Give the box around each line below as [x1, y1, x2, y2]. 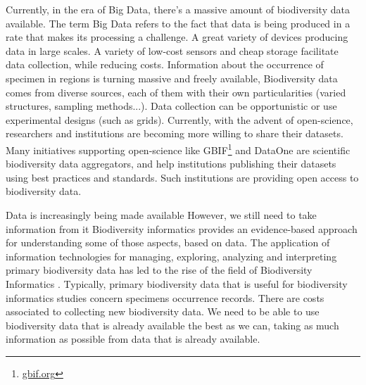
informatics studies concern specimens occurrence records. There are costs [6, 290, 324, 305]
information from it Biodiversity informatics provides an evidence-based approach [6, 221, 358, 236]
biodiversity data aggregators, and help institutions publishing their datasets [6, 156, 336, 171]
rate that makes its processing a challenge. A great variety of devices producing [6, 30, 348, 44]
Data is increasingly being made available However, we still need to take [6, 207, 317, 222]
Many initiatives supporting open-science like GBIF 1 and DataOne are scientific [6, 140, 351, 157]
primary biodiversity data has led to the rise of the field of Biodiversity [6, 263, 313, 277]
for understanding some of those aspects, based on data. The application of [6, 235, 330, 250]
